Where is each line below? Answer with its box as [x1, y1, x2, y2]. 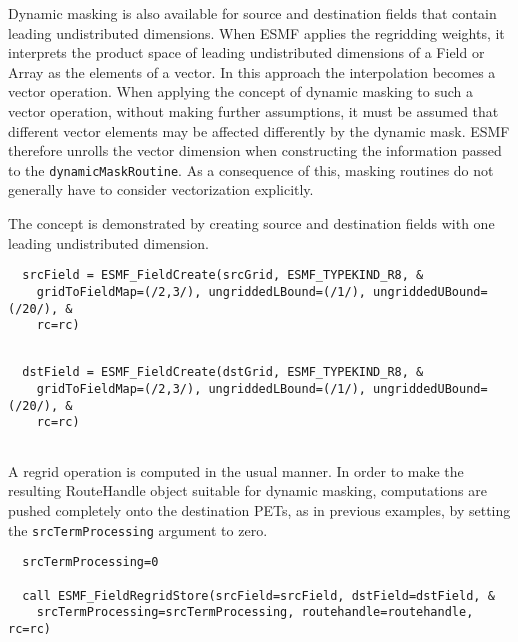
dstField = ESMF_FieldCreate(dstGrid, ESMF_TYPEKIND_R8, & [22, 365, 424, 380]
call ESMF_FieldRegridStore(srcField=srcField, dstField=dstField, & [22, 588, 495, 603]
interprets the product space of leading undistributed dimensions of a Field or [8, 42, 485, 63]
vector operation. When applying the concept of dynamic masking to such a [8, 81, 473, 102]
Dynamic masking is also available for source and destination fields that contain [8, 3, 497, 23]
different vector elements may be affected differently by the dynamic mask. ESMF [8, 120, 510, 141]
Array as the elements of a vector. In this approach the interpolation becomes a [8, 61, 496, 82]
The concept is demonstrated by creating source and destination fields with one [8, 213, 495, 233]
